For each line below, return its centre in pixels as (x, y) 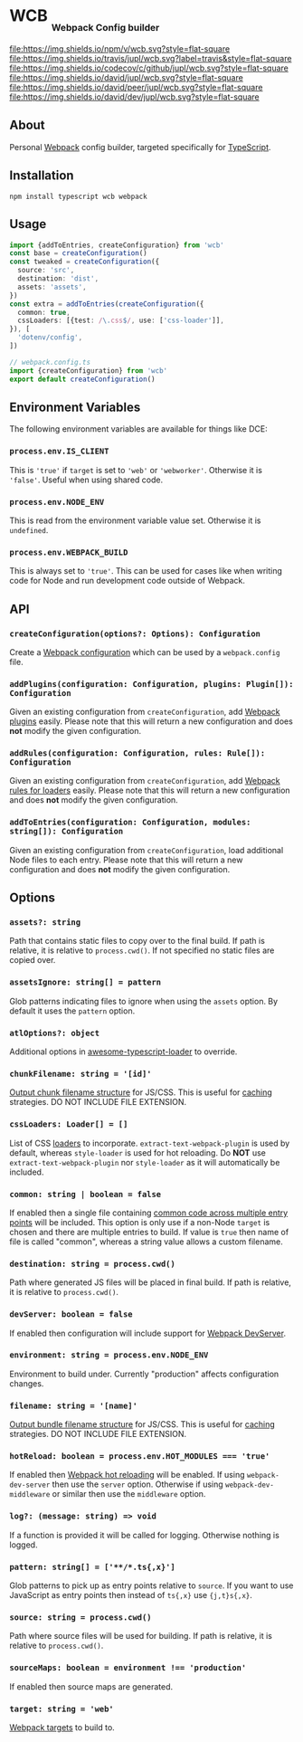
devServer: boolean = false (71, 1314)
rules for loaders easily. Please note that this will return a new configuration (150, 790)
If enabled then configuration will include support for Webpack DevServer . (148, 1333)
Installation (42, 176)
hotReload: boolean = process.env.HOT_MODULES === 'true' (140, 1456)
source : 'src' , (46, 271)
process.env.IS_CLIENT (59, 452)
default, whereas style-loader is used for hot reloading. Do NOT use (138, 1152)
